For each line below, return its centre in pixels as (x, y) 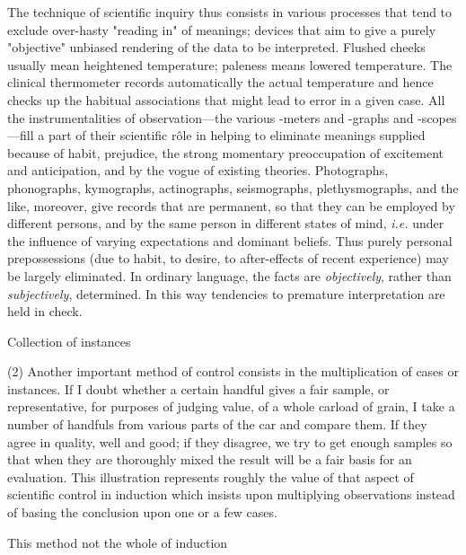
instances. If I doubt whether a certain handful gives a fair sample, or (198, 388)
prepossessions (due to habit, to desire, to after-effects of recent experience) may (228, 258)
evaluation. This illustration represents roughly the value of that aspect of (211, 476)
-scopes (437, 117)
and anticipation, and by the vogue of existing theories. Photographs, (198, 170)
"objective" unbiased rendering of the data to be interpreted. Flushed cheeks (216, 47)
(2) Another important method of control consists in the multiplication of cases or (233, 371)
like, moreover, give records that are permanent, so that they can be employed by (231, 205)
